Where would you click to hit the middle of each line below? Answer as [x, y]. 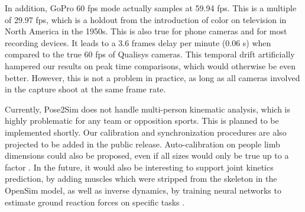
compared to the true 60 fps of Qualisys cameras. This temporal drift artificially [150, 54]
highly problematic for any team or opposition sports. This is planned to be [142, 121]
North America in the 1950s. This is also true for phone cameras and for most [146, 31]
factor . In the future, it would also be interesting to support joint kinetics [139, 167]
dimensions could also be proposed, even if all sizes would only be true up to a [147, 155]
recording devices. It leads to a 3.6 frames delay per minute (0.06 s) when [138, 42]
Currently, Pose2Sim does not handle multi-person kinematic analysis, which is [148, 109]
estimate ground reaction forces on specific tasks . [95, 202]
